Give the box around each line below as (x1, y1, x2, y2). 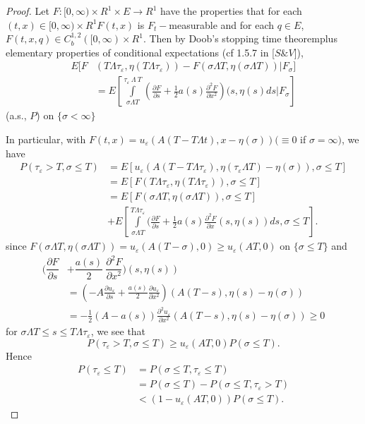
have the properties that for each (160, 4, 302, 18)
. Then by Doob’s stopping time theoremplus (143, 31, 337, 46)
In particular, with (6, 132, 86, 147)
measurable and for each (169, 17, 275, 32)
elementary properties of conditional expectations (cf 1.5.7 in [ (6, 44, 275, 59)
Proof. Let (6, 4, 49, 18)
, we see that (90, 324, 146, 339)
